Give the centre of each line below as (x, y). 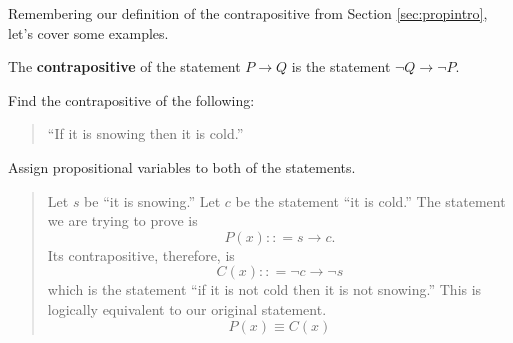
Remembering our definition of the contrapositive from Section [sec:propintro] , (248, 13)
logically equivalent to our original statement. (187, 308)
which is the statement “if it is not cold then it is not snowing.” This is (264, 289)
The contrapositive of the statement (124, 66)
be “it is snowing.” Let (152, 200)
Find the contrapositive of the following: (131, 99)
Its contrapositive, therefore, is (141, 254)
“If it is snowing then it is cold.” (145, 133)
